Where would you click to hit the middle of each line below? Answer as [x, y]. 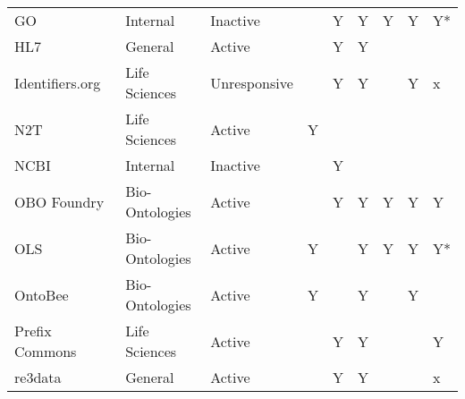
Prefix [33, 331]
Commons [46, 351]
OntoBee [42, 294]
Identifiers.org [58, 82]
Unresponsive [252, 82]
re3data [38, 377]
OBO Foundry [59, 201]
